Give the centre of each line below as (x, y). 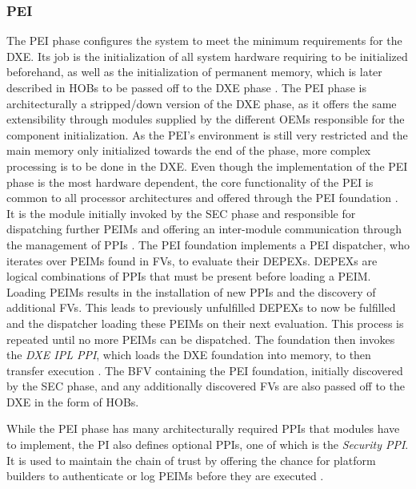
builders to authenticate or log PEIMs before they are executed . (165, 476)
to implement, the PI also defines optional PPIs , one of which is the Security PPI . (208, 445)
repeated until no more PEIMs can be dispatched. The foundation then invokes (201, 339)
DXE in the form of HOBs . (73, 401)
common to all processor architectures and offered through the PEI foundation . (202, 198)
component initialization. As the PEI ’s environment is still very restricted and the (207, 134)
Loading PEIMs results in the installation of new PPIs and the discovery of (191, 291)
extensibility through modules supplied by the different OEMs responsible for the (206, 119)
